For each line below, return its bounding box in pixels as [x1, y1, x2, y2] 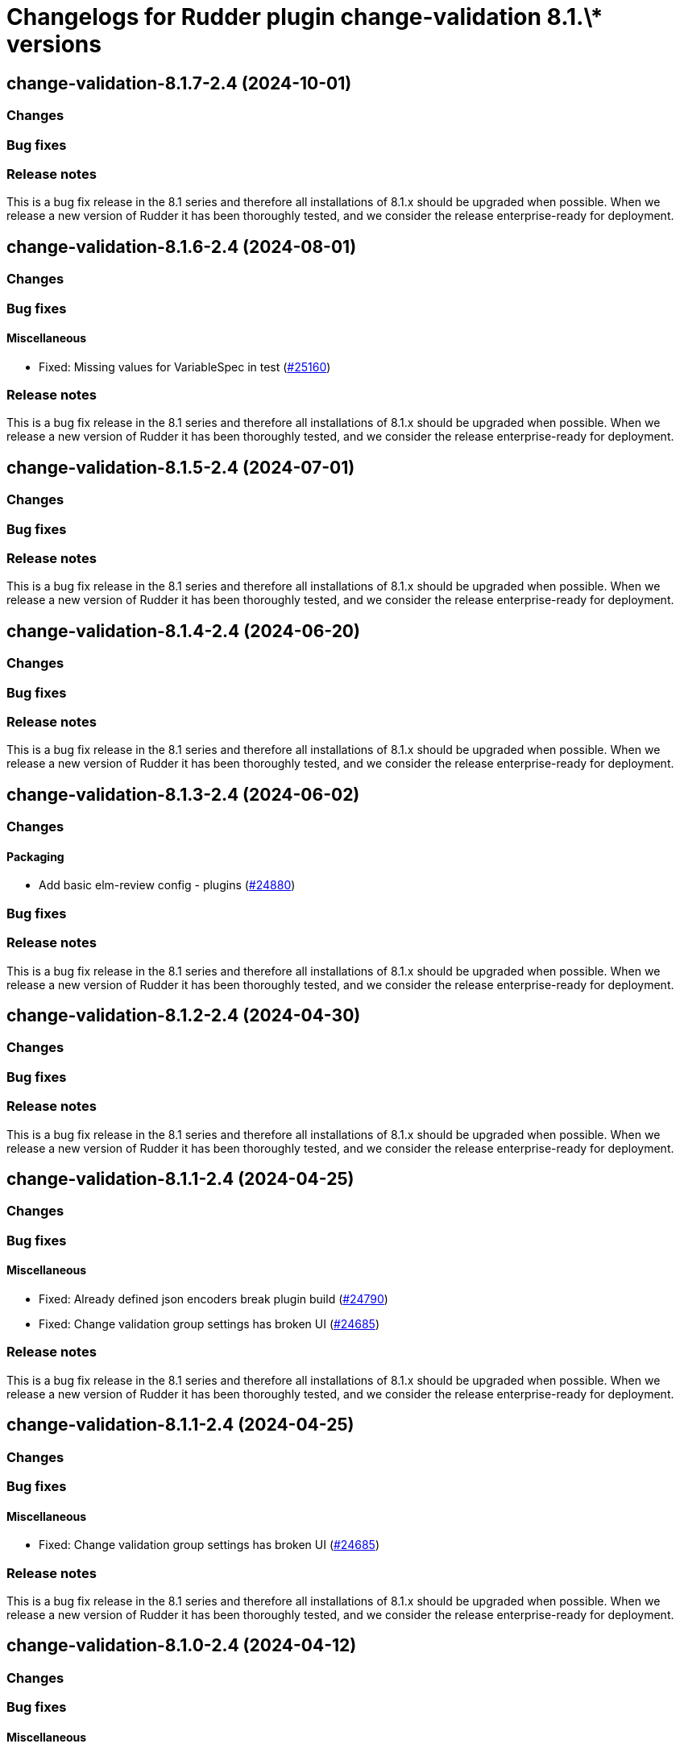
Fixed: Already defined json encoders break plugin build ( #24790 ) [39, 1292, 388, 1307]
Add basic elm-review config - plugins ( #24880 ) [39, 878, 296, 893]
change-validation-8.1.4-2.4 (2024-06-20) [6, 620, 360, 641]
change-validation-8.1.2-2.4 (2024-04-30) [6, 1005, 361, 1026]
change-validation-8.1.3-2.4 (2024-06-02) [6, 784, 360, 805]
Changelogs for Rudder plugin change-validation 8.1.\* [6, 3, 603, 31]
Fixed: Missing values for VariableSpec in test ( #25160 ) [39, 359, 331, 374]
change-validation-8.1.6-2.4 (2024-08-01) [6, 236, 357, 257]
